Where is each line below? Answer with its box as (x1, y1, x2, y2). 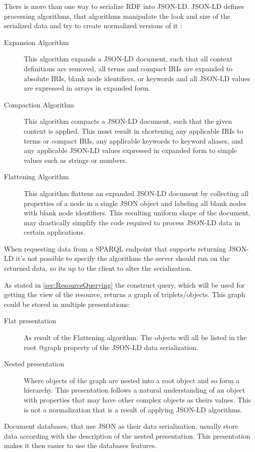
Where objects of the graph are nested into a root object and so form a (24, 375, 240, 385)
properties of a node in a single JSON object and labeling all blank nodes (24, 198, 247, 208)
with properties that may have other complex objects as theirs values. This (24, 395, 251, 404)
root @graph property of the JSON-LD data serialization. (24, 342, 199, 352)
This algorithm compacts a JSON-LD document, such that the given (24, 116, 232, 126)
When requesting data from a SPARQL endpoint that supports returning (4, 243, 226, 253)
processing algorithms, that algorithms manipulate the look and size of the (4, 10, 231, 21)
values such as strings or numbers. (24, 154, 127, 165)
